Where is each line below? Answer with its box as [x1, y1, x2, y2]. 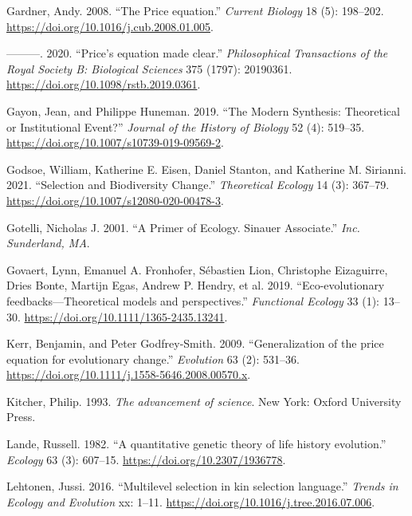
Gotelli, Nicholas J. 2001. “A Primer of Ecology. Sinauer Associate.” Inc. [6, 219, 360, 235]
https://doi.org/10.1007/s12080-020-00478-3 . [6, 191, 224, 208]
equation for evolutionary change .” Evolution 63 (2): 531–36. [6, 350, 300, 367]
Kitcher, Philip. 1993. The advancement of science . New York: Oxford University [6, 392, 402, 409]
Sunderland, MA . [6, 234, 90, 251]
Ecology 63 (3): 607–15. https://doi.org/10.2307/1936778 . [6, 451, 286, 467]
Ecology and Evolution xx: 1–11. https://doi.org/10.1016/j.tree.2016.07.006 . [6, 493, 375, 510]
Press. [6, 408, 36, 425]
